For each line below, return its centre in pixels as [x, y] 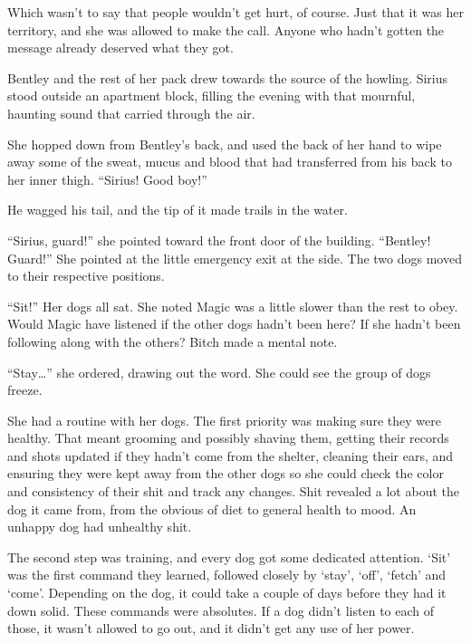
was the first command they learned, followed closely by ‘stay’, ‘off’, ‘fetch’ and [227, 575]
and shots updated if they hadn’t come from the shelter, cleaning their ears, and [231, 455]
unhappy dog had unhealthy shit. [100, 527]
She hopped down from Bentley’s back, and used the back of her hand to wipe [225, 144]
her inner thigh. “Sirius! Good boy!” [107, 179]
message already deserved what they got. [120, 48]
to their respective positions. [86, 276]
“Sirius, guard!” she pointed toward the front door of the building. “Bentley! [219, 240]
